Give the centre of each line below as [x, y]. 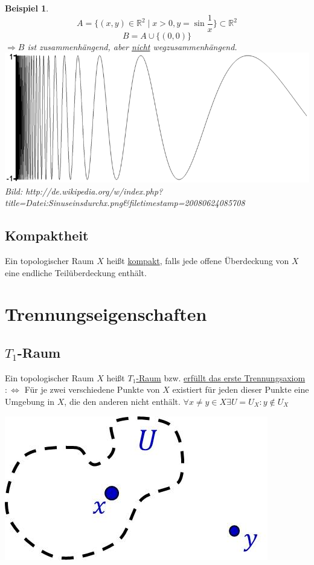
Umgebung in [30, 402]
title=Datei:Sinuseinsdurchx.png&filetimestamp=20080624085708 [125, 203]
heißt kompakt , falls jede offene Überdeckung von [198, 261]
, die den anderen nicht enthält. [122, 402]
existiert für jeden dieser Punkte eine [241, 389]
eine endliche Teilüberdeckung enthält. [76, 272]
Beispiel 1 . [27, 8]
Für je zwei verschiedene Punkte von [92, 389]
